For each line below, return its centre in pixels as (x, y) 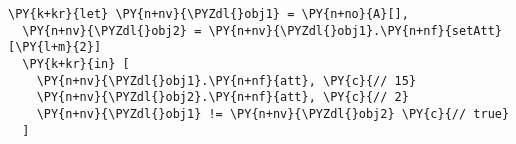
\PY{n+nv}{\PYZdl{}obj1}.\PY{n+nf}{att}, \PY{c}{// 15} (226, 80)
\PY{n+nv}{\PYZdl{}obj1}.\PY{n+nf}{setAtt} (355, 30)
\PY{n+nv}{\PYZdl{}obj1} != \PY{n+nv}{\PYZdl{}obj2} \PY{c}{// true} (273, 113)
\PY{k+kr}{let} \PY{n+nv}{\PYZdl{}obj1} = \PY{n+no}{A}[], (208, 14)
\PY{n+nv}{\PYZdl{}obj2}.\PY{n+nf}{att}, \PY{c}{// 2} (222, 97)
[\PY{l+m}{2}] (55, 47)
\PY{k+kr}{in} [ (76, 63)
